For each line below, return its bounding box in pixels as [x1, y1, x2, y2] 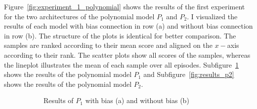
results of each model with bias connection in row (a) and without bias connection [4, 21, 253, 31]
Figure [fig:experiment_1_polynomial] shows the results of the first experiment [4, 1, 245, 11]
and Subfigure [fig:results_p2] [143, 69, 234, 79]
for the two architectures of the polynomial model [4, 11, 155, 21]
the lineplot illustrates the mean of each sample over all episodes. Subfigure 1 [4, 59, 239, 70]
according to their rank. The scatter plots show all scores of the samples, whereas [4, 49, 251, 60]
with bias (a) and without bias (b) [85, 95, 189, 106]
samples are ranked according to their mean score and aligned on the [4, 40, 213, 50]
